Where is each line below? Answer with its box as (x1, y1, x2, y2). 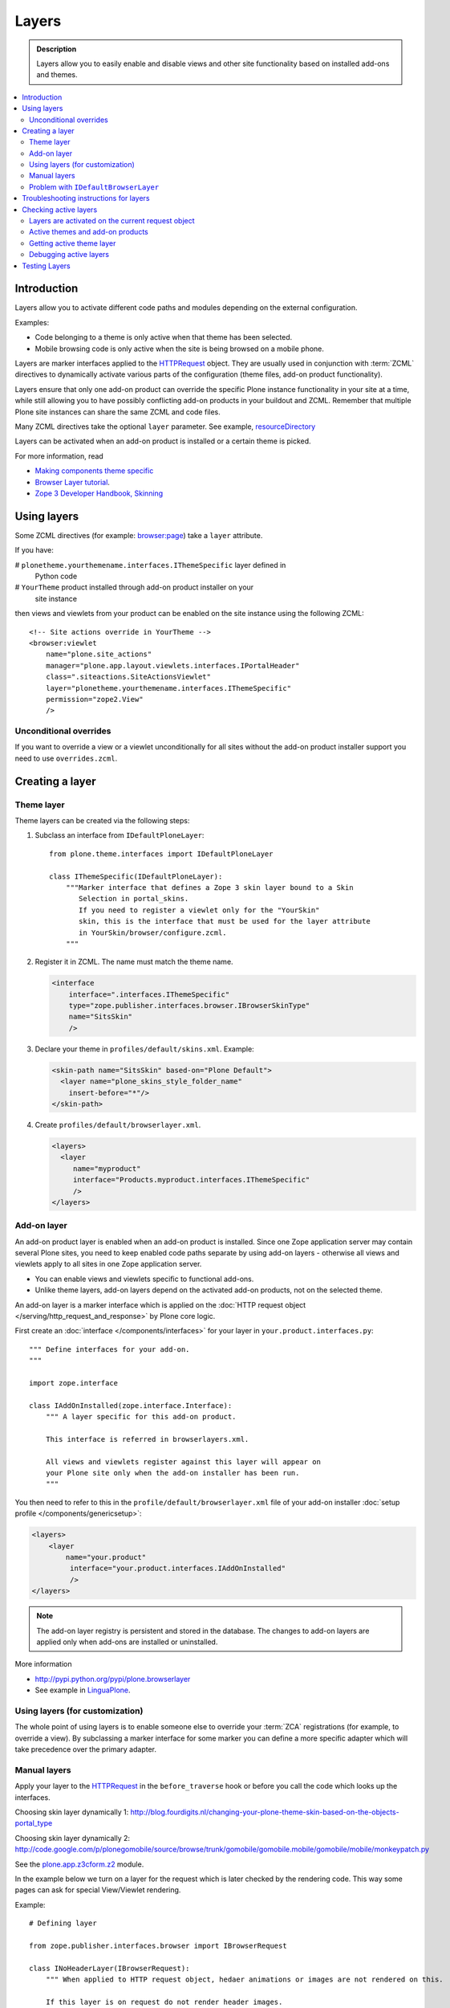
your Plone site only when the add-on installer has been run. (45, 1468, 300, 1478)
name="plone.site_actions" (45, 650, 152, 659)
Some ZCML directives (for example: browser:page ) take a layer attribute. (14, 530, 263, 540)
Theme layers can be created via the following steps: (14, 816, 190, 826)
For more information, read (14, 451, 103, 461)
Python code (34, 571, 78, 582)
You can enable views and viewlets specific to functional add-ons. (34, 1274, 254, 1284)
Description (36, 44, 77, 54)
